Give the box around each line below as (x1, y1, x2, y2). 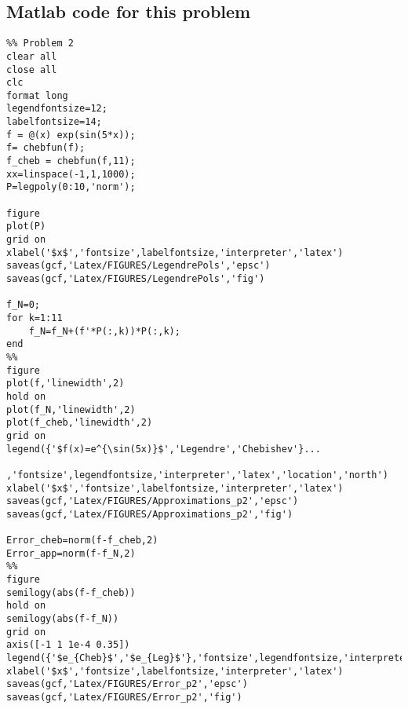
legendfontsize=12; (6, 103, 107, 115)
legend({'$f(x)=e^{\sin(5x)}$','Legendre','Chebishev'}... (6, 443, 321, 455)
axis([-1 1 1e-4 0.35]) (6, 639, 130, 651)
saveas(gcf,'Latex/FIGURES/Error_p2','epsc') (6, 678, 248, 690)
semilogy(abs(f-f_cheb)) (6, 587, 136, 598)
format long (6, 90, 68, 101)
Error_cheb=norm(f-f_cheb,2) (6, 535, 158, 546)
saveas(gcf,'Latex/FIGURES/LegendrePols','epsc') (6, 260, 271, 272)
